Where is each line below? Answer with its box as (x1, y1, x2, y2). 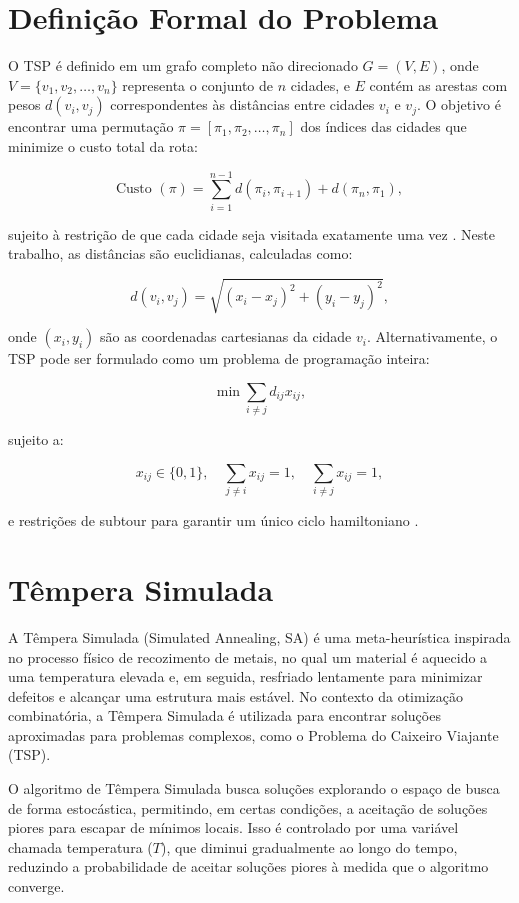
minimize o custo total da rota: (8, 135, 198, 156)
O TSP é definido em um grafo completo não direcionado (8, 55, 358, 76)
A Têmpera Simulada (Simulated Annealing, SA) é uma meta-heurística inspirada (8, 626, 511, 647)
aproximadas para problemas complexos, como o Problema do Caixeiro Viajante (8, 724, 499, 745)
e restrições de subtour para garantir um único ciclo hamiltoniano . (8, 510, 419, 531)
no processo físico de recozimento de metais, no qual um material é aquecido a (8, 646, 488, 667)
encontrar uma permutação (8, 116, 174, 137)
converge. (8, 876, 65, 897)
